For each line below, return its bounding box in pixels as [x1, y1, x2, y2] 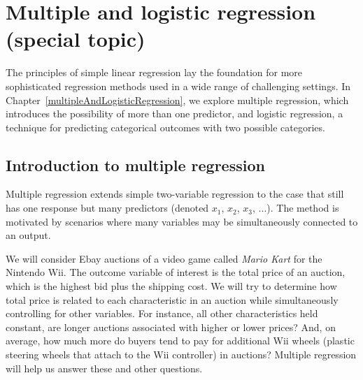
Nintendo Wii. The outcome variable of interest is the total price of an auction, [6, 265, 346, 279]
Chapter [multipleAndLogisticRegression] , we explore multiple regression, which [6, 92, 349, 107]
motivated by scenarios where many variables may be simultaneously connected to [6, 214, 358, 228]
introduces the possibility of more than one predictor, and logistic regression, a [6, 106, 343, 121]
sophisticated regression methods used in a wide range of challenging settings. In [6, 78, 351, 93]
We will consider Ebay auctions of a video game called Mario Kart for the [6, 251, 322, 265]
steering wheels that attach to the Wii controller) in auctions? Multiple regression [6, 347, 357, 362]
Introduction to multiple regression [6, 154, 265, 175]
